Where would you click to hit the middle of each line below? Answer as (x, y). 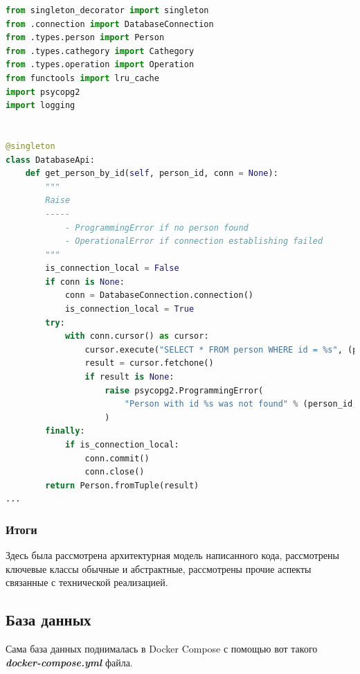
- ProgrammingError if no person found (156, 228)
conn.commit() (117, 458)
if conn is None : (85, 282)
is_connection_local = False (112, 268)
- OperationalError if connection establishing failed (194, 241)
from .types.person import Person (85, 38)
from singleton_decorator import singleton (107, 10)
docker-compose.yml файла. (69, 662)
